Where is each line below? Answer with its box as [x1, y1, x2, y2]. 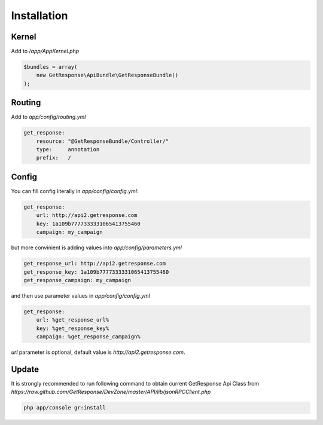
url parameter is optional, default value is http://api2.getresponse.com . [11, 348, 185, 356]
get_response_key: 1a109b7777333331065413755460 [23, 268, 169, 275]
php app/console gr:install [23, 404, 106, 411]
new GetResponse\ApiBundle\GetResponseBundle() [36, 72, 179, 79]
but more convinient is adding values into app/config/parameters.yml [11, 244, 182, 251]
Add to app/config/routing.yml [11, 114, 86, 121]
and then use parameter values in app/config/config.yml [11, 292, 151, 299]
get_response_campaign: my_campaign [23, 277, 132, 283]
